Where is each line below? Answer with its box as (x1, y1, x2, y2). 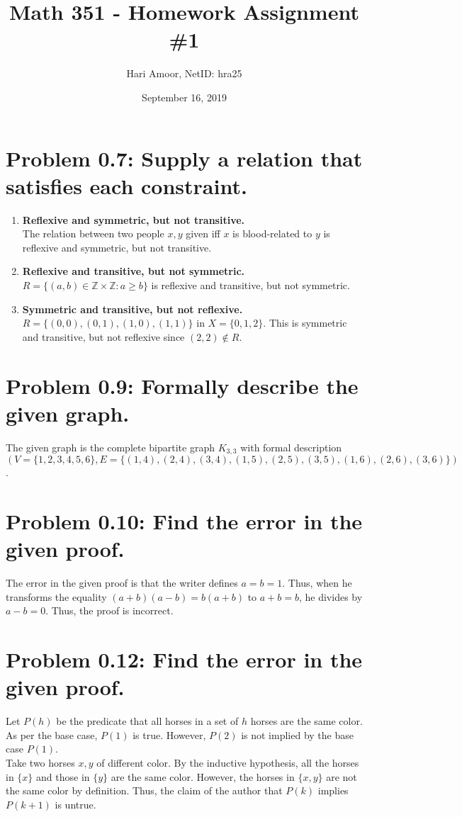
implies (317, 783, 349, 798)
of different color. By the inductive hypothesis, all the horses (96, 755, 359, 770)
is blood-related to (232, 226, 312, 241)
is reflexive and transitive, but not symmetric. (151, 278, 350, 292)
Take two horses (6, 755, 75, 770)
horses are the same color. (250, 714, 363, 728)
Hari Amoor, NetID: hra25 (126, 66, 242, 81)
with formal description (240, 439, 342, 454)
